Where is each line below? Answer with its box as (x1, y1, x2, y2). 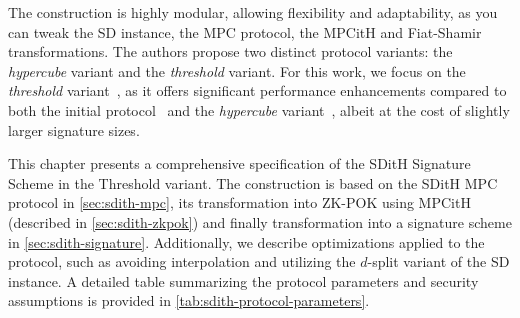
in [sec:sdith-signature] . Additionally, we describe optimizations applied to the (8, 231, 485, 252)
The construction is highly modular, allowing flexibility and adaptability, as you (8, 2, 498, 22)
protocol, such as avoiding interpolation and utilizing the (8, 251, 356, 272)
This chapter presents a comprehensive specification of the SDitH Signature (8, 153, 471, 174)
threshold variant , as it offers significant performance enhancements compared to (8, 80, 507, 101)
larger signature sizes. (8, 119, 140, 140)
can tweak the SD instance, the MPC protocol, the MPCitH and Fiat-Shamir (8, 21, 482, 42)
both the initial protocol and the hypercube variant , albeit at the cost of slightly (8, 99, 510, 120)
